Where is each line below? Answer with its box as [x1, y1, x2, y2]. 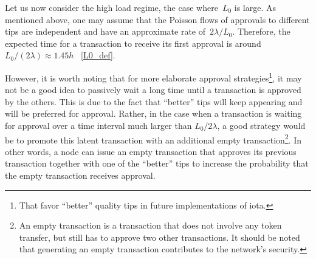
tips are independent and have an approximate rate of [5, 25, 205, 38]
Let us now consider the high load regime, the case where [5, 1, 218, 13]
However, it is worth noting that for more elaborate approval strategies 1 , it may [5, 69, 302, 84]
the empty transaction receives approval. [5, 169, 156, 182]
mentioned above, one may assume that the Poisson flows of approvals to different [5, 13, 310, 26]
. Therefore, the [232, 25, 290, 38]
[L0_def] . [81, 49, 115, 61]
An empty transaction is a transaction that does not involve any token [19, 219, 282, 232]
